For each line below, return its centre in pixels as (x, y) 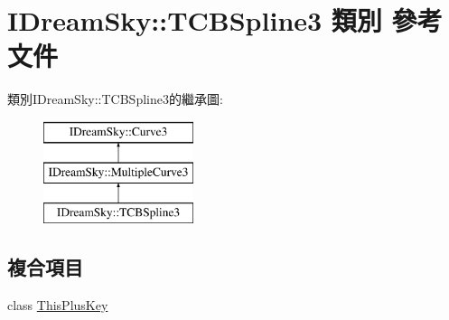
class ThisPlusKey (58, 305)
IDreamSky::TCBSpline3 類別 (195, 20)
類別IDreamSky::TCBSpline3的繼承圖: (115, 99)
